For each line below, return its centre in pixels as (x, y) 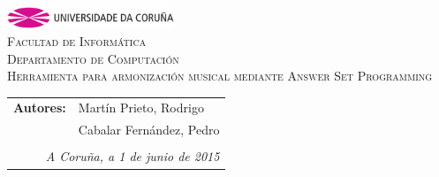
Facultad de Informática (77, 40)
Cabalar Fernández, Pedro (149, 130)
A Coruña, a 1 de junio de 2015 (132, 156)
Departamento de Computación (93, 58)
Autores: (40, 108)
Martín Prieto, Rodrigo (141, 108)
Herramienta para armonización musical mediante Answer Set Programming (220, 76)
